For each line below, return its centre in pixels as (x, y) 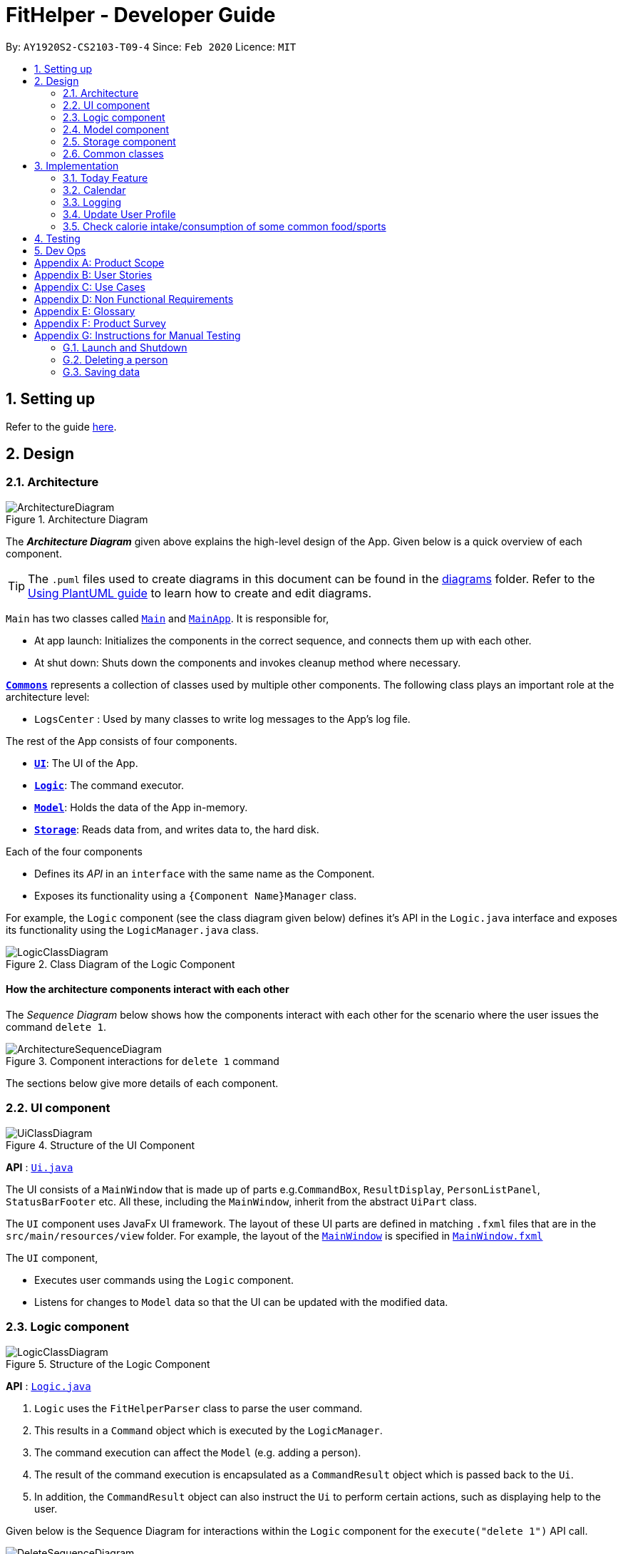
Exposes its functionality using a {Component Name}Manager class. (196, 895)
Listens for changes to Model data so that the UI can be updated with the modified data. (241, 1302)
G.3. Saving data (102, 371)
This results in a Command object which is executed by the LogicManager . (208, 1430)
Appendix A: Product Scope (99, 262)
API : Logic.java (48, 1386)
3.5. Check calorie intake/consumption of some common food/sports (225, 226)
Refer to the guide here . (61, 426)
